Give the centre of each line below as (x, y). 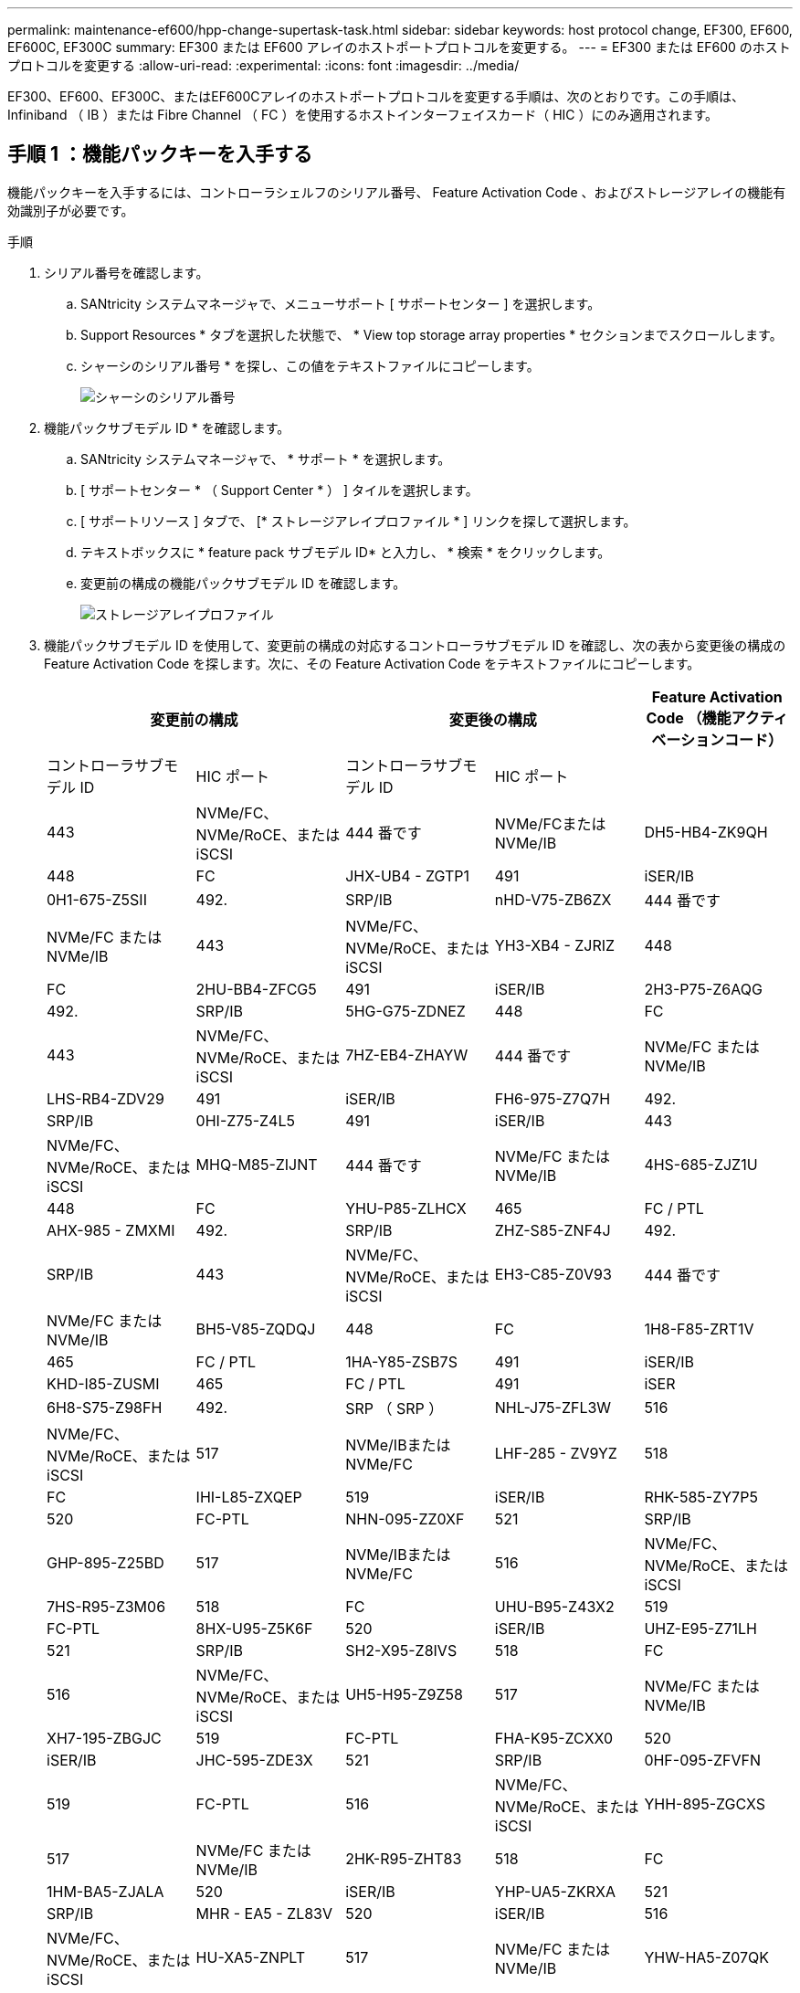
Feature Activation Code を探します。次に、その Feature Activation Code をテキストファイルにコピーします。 (372, 663)
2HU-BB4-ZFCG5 (256, 989)
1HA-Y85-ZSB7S (401, 1361)
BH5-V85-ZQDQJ (256, 1329)
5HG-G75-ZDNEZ (405, 1011)
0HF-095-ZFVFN (703, 1760)
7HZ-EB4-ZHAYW (407, 1054)
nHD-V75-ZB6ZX (553, 899)
